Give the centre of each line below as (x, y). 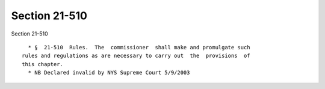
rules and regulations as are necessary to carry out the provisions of (136, 56)
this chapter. (42, 64)
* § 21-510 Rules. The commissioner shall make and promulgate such (139, 47)
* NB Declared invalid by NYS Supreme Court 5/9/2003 (109, 73)
